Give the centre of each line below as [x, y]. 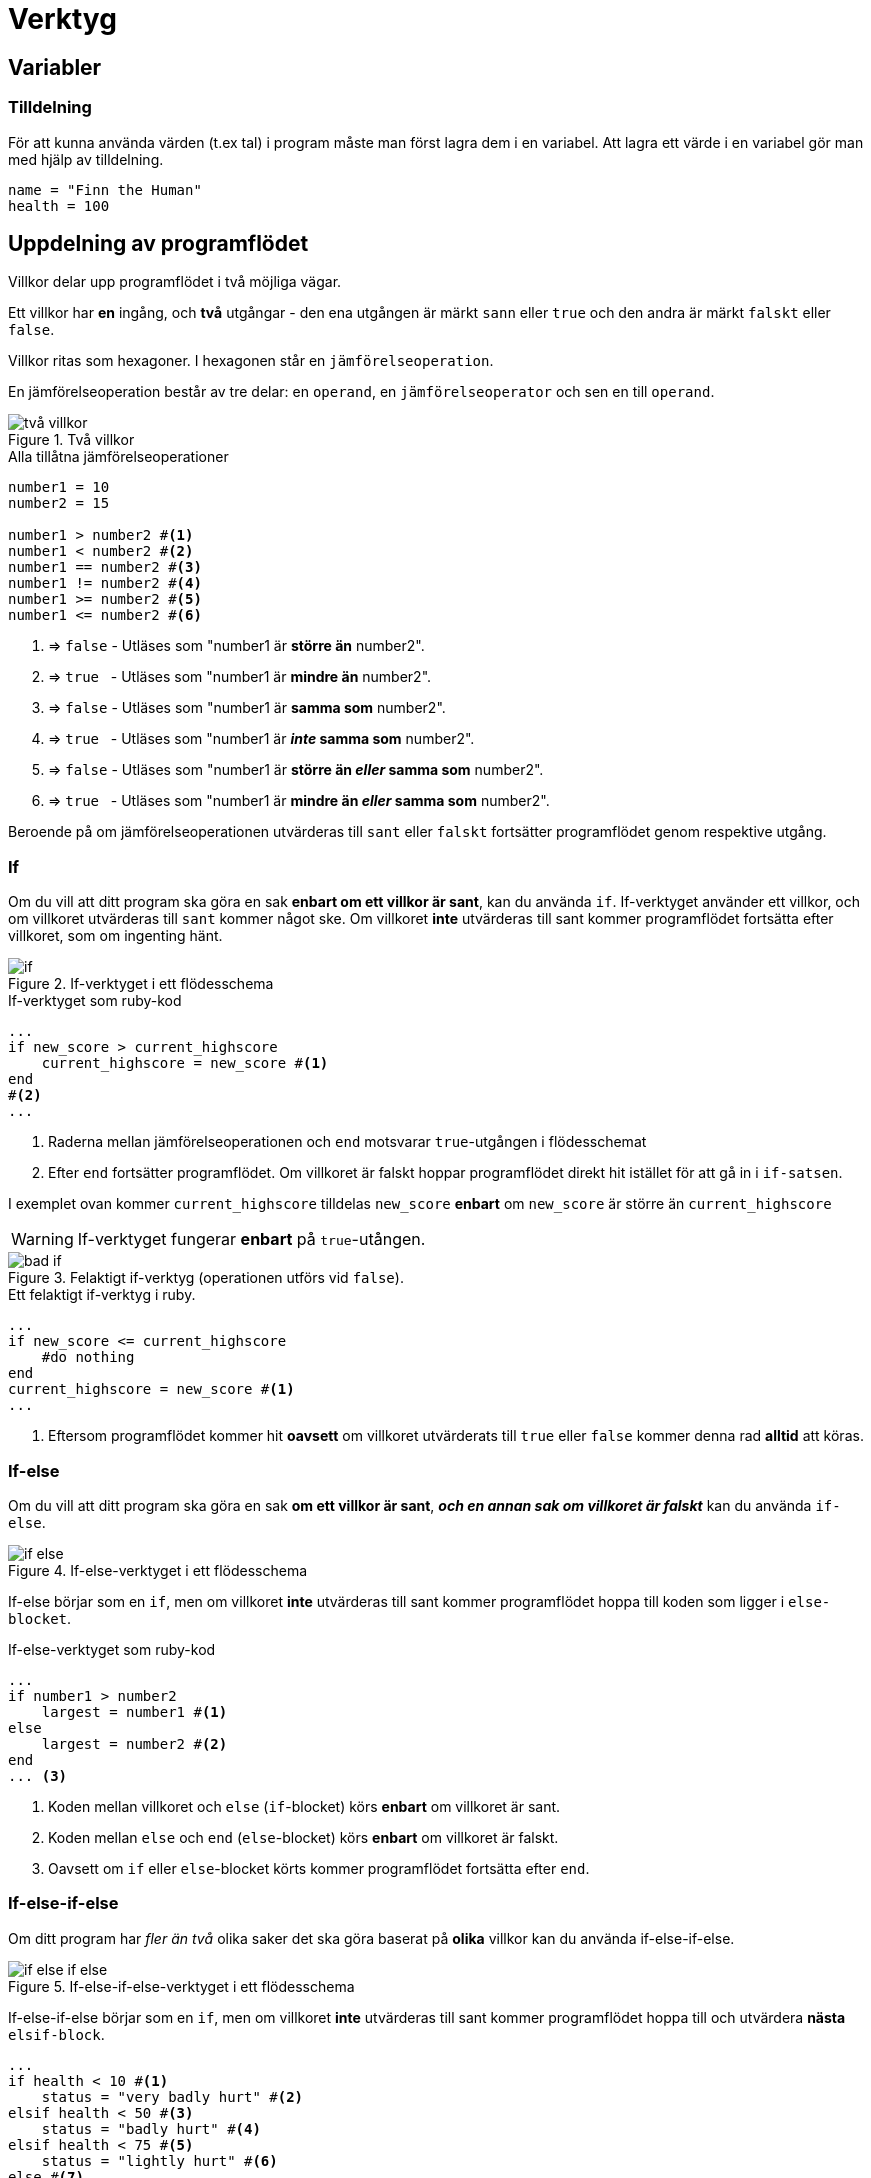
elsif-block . [56, 2034]
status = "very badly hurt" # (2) [172, 2096]
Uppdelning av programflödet [158, 243]
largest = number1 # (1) [134, 1711]
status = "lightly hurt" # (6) [159, 2160]
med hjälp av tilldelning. [86, 159]
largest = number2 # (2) [134, 1743]
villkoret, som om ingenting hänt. [115, 936]
